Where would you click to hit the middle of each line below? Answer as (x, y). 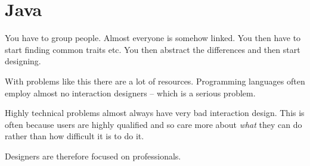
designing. (23, 61)
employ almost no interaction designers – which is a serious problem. (130, 93)
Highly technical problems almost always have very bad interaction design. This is (155, 113)
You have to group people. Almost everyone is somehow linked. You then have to (153, 38)
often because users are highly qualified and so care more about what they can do (154, 124)
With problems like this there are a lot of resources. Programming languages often (155, 81)
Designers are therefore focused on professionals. (93, 156)
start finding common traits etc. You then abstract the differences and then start (153, 49)
